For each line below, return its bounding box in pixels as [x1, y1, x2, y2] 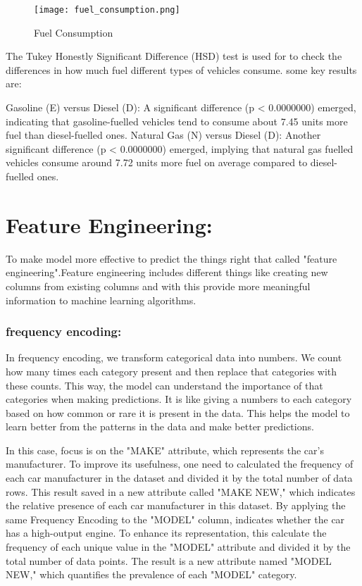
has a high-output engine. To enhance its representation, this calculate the [6, 525, 327, 540]
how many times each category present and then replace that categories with [6, 363, 337, 378]
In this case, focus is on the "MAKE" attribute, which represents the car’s [6, 442, 324, 457]
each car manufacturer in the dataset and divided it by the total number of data [6, 470, 353, 485]
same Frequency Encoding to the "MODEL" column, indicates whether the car [6, 511, 345, 526]
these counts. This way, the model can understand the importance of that [6, 378, 323, 392]
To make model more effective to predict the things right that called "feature [6, 251, 337, 266]
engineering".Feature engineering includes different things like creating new [6, 265, 328, 280]
